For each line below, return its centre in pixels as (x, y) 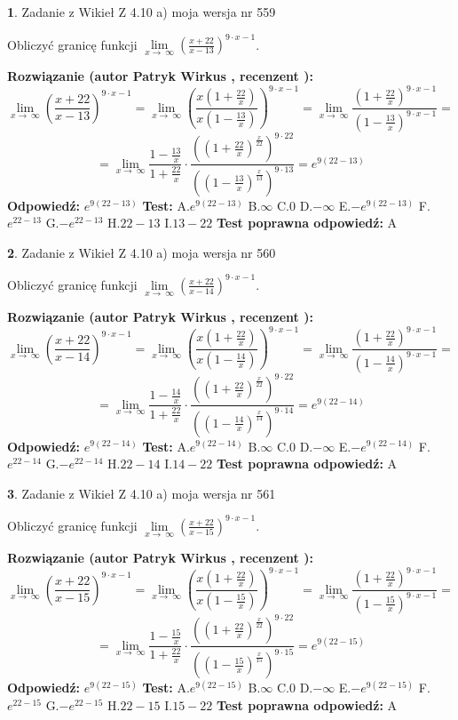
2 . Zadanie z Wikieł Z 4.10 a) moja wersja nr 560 (142, 252)
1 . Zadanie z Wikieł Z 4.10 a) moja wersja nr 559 (142, 12)
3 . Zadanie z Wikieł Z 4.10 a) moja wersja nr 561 (142, 493)
